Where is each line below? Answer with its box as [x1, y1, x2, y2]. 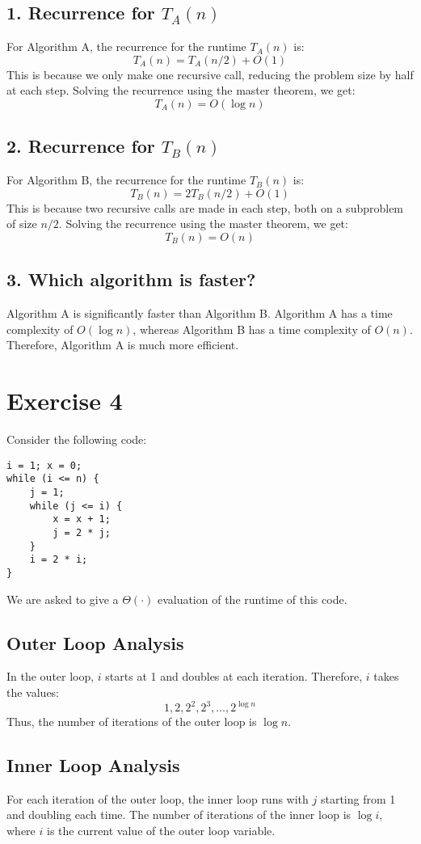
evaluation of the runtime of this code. [157, 590, 347, 607]
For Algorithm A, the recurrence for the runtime [6, 38, 246, 55]
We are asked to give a [6, 590, 119, 607]
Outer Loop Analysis [6, 630, 184, 655]
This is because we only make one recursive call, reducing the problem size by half [6, 65, 414, 82]
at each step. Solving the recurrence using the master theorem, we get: [6, 82, 356, 99]
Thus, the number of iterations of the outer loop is [6, 713, 257, 730]
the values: [6, 683, 60, 700]
